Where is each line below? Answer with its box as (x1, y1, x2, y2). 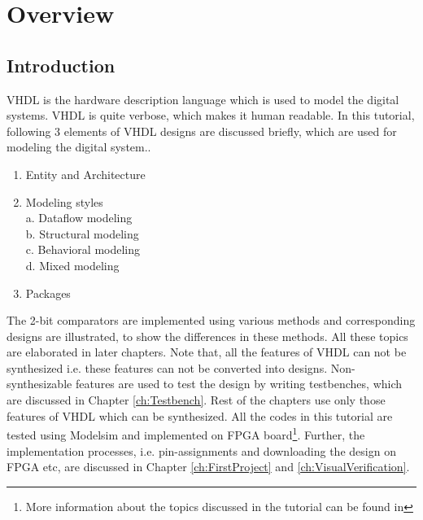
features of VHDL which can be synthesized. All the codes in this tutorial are (7, 407, 393, 424)
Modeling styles (25, 193, 103, 210)
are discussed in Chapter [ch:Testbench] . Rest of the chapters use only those (7, 391, 386, 409)
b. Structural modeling (25, 225, 139, 242)
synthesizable (7, 375, 72, 392)
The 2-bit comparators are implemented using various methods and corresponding (7, 312, 416, 329)
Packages (25, 284, 71, 301)
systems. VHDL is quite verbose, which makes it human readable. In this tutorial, (7, 107, 415, 124)
